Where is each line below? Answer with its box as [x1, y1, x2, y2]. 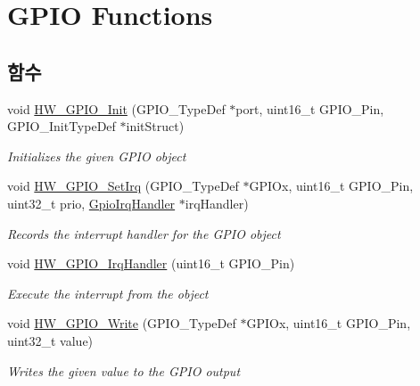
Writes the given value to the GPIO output [7, 361, 241, 380]
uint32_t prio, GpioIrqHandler [7, 193, 176, 212]
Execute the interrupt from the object [7, 283, 209, 302]
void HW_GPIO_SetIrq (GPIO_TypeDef [7, 177, 239, 195]
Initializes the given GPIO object [7, 146, 186, 165]
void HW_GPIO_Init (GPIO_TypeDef [7, 99, 226, 118]
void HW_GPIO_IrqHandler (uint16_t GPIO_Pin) [7, 254, 295, 273]
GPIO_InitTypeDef [7, 117, 116, 136]
